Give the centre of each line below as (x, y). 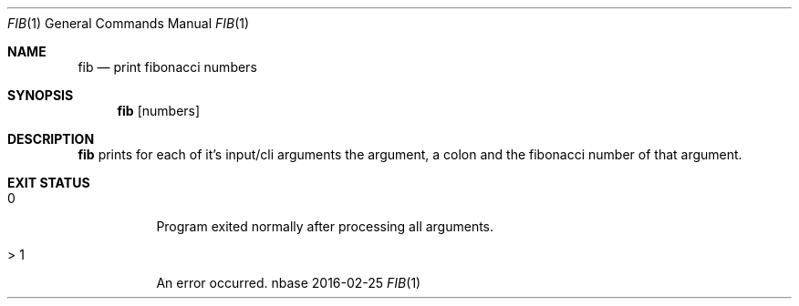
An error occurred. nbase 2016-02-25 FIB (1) (289, 283)
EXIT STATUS (49, 183)
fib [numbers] (159, 111)
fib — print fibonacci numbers (167, 67)
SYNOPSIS (41, 95)
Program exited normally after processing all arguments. (325, 226)
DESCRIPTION (51, 139)
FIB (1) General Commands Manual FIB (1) (129, 23)
